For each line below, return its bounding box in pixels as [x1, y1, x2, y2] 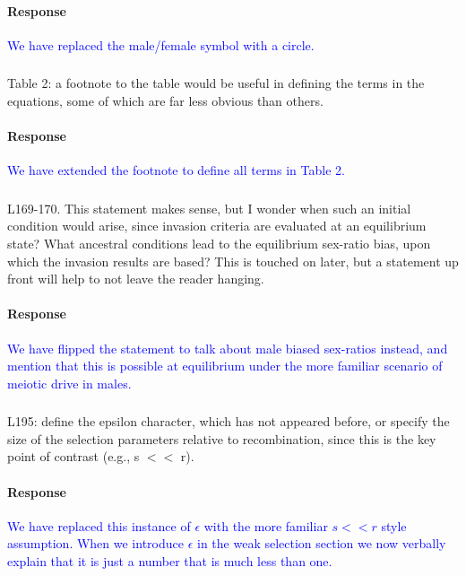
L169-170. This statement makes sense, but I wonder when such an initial [7, 198, 411, 217]
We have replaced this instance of [7, 516, 191, 535]
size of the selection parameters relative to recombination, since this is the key [7, 429, 436, 448]
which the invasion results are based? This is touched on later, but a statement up [7, 251, 459, 270]
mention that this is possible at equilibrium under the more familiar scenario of [7, 356, 443, 375]
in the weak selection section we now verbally [197, 534, 446, 553]
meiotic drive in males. [7, 373, 132, 392]
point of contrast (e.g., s [7, 447, 140, 466]
